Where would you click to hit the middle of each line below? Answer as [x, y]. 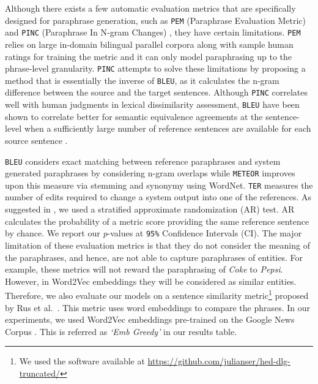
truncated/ [39, 373]
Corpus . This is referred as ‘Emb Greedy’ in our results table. [121, 331]
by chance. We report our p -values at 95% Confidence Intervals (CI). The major [153, 233]
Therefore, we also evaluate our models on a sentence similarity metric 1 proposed [157, 294]
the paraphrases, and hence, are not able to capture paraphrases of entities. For [154, 257]
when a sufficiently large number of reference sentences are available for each [168, 128]
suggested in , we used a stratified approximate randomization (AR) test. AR [150, 209]
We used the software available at [82, 361]
